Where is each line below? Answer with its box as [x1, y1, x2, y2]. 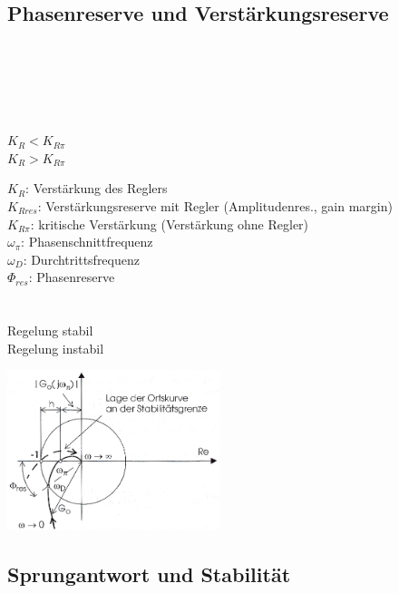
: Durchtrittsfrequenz [23, 249, 140, 268]
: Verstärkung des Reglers [25, 179, 168, 198]
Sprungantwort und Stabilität [7, 560, 291, 588]
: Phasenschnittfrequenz [21, 232, 153, 251]
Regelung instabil [7, 338, 104, 357]
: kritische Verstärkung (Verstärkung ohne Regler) [30, 214, 309, 233]
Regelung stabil [7, 321, 93, 340]
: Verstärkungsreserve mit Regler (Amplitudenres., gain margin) [37, 196, 393, 215]
